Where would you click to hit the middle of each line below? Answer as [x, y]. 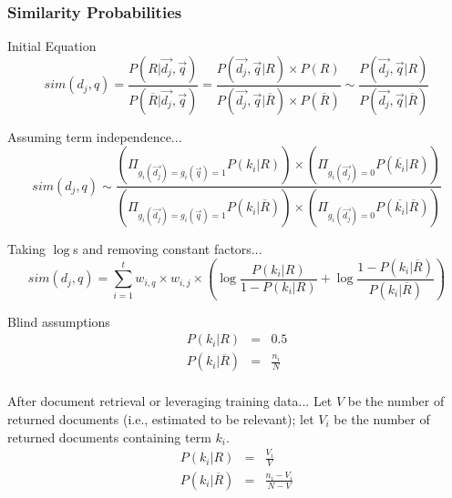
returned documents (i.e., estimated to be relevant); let [161, 418]
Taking [27, 249]
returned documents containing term [109, 437]
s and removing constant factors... [168, 249]
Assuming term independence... [95, 136]
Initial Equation [52, 46]
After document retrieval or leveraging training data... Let [170, 401]
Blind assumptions [59, 321]
